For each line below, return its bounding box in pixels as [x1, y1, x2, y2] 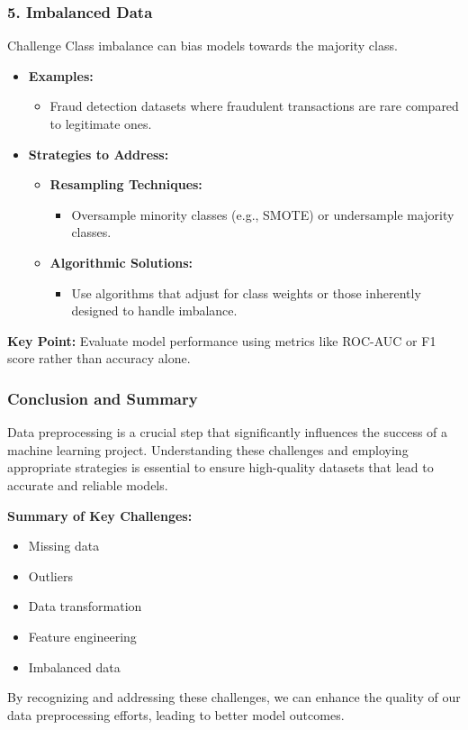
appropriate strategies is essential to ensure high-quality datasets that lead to [7, 458, 434, 477]
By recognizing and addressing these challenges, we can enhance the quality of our [7, 688, 461, 707]
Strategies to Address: [28, 144, 169, 163]
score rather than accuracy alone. [7, 349, 191, 368]
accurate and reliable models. [7, 475, 168, 494]
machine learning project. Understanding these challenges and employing [7, 440, 409, 459]
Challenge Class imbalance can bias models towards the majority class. [7, 36, 398, 55]
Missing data [28, 536, 100, 555]
